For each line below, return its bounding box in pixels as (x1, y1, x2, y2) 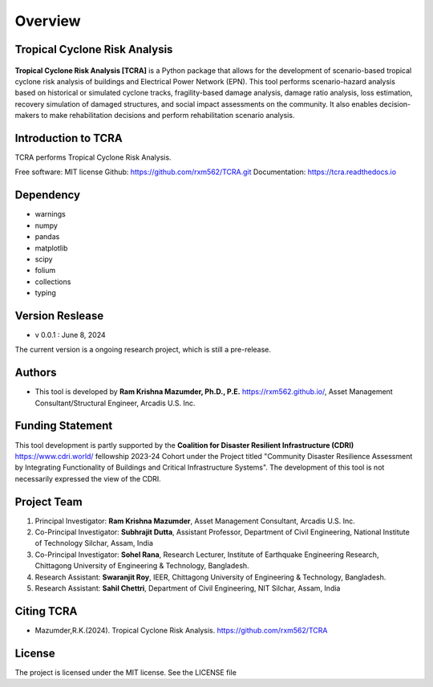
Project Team (14, 494, 83, 509)
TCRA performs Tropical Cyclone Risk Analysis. (14, 152, 172, 162)
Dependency (14, 189, 80, 202)
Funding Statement (14, 419, 113, 433)
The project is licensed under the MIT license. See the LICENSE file (14, 667, 237, 677)
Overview (14, 12, 81, 30)
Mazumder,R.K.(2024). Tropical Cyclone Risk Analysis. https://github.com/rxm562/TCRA (34, 625, 328, 635)
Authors (14, 366, 57, 380)
